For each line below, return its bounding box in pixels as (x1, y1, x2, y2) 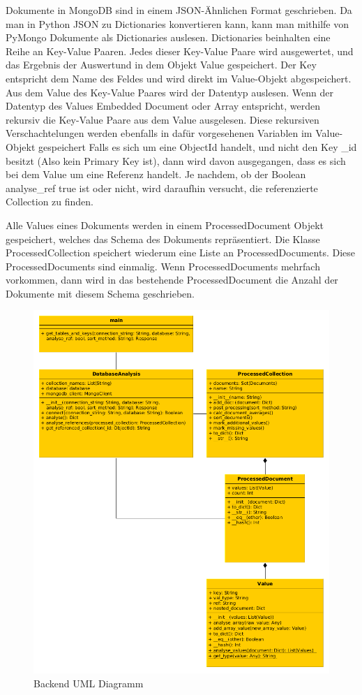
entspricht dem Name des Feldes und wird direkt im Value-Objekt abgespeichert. (6, 71, 352, 85)
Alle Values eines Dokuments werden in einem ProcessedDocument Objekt (6, 217, 324, 232)
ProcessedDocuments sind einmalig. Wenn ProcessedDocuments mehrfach (6, 258, 320, 273)
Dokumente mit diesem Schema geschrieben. (6, 286, 195, 300)
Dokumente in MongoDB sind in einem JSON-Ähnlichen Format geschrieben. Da (6, 3, 352, 17)
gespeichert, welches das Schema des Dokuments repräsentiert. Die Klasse (6, 231, 320, 246)
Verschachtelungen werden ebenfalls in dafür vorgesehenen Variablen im (6, 126, 312, 140)
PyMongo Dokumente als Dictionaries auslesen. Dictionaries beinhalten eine (6, 30, 331, 45)
